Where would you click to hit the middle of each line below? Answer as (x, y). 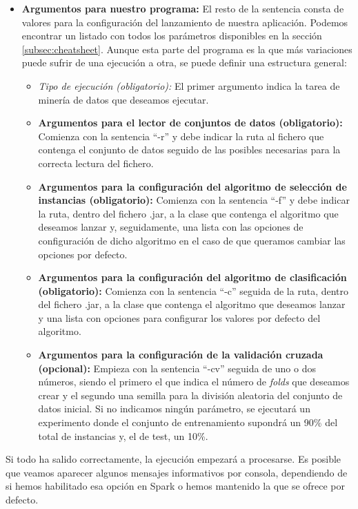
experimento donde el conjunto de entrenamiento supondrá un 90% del (188, 422)
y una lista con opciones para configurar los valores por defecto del (179, 317)
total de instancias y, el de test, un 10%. (123, 435)
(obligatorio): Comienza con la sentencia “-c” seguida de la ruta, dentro (193, 290)
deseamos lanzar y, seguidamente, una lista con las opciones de (171, 227)
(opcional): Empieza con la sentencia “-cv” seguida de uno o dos (177, 368)
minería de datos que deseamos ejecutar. (123, 99)
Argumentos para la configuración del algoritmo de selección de (192, 186)
